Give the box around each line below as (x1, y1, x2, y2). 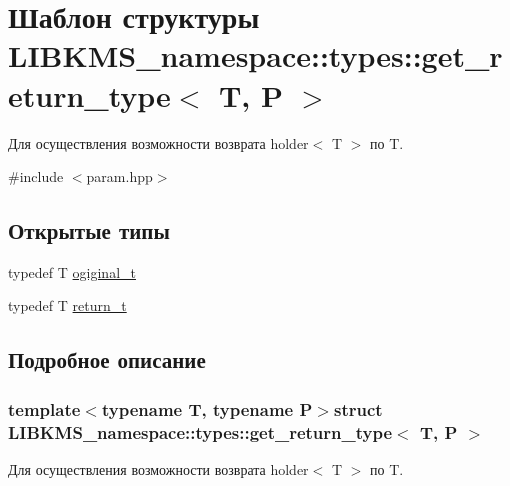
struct (333, 396, 383, 421)
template (8, 396, 81, 421)
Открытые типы (8, 215, 170, 246)
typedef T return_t (8, 295, 127, 316)
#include (8, 166, 64, 187)
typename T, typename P (101, 396, 313, 421)
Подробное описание (8, 344, 206, 375)
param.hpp (86, 166, 153, 187)
